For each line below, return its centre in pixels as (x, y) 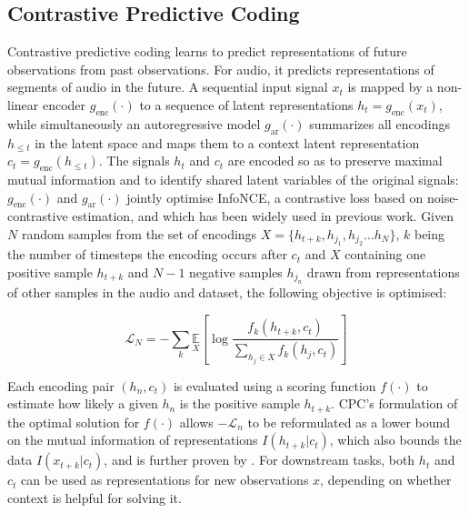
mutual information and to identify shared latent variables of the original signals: (233, 179)
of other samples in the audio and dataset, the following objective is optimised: (227, 292)
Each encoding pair (61, 385)
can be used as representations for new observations (165, 480)
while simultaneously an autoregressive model (134, 123)
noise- (443, 197)
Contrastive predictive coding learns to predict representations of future (207, 51)
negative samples (236, 272)
